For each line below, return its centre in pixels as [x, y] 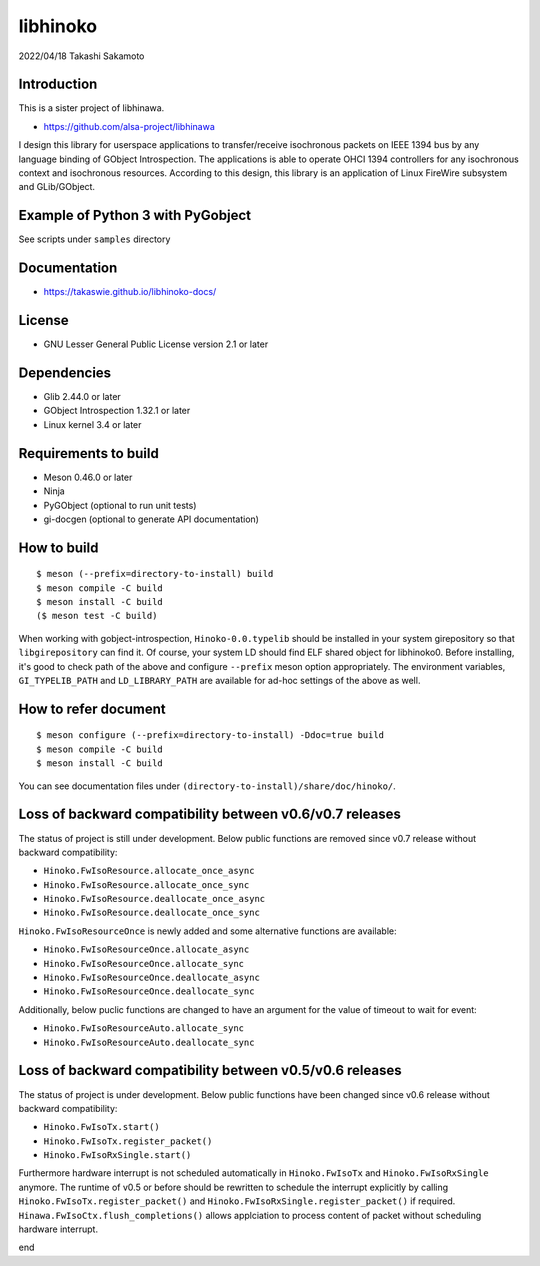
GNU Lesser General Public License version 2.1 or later [156, 344]
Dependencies [65, 372]
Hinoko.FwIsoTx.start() [101, 1127]
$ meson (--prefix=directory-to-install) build [155, 574]
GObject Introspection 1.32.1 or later [117, 411]
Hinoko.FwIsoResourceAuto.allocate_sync [144, 1028]
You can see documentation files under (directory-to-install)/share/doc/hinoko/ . [207, 786]
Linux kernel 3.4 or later [92, 424]
